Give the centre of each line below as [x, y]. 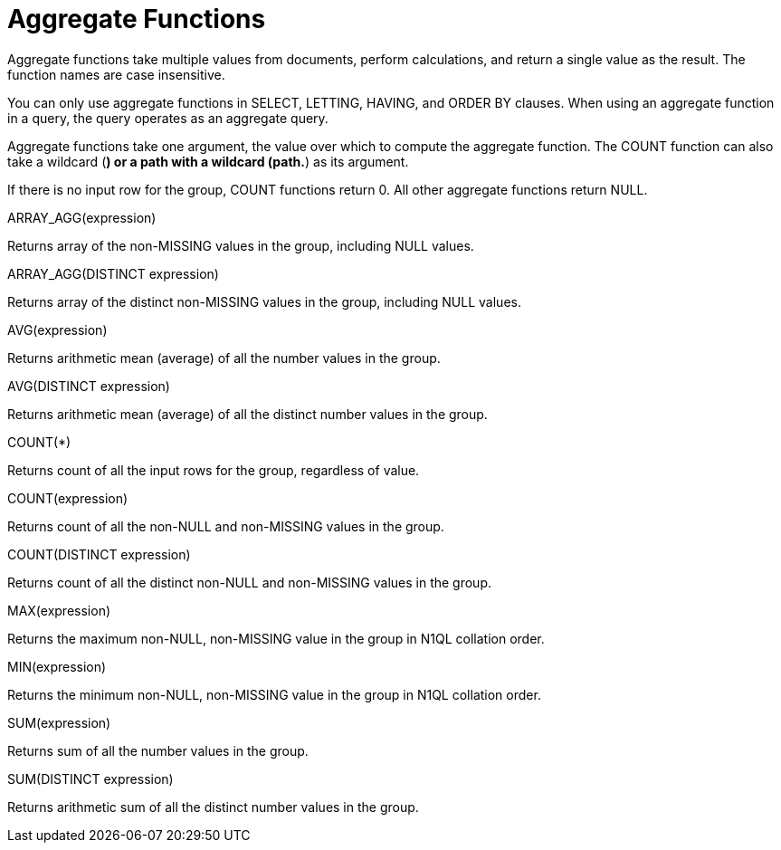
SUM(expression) [59, 722]
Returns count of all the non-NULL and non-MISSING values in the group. [226, 526]
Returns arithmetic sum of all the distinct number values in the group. [213, 807]
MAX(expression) [59, 610]
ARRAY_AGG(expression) [82, 217]
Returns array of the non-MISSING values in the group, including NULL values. [241, 245]
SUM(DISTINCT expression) [90, 778]
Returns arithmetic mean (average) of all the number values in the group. [224, 358]
